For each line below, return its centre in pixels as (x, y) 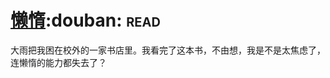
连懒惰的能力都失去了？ (58, 62)
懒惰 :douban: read (85, 20)
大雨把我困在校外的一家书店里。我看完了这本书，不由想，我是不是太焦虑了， (168, 50)
